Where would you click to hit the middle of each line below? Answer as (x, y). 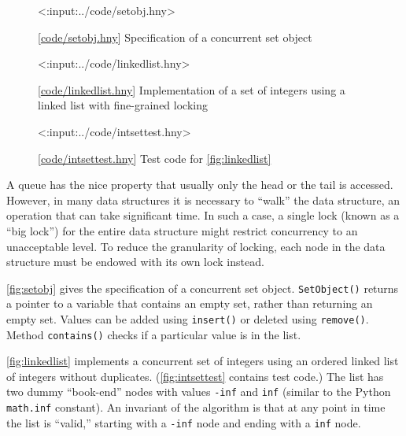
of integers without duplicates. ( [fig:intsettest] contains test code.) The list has (195, 376)
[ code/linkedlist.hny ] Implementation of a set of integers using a (192, 89)
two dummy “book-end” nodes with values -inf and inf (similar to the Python (199, 392)
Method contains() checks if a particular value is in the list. (154, 334)
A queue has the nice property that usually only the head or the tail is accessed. (200, 185)
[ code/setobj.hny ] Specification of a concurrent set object (175, 37)
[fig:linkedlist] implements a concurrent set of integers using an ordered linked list (203, 361)
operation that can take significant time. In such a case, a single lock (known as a (203, 215)
